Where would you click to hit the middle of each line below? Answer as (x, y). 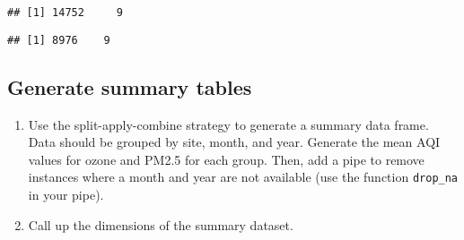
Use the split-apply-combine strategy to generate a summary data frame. (228, 124)
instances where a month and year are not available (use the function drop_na (243, 177)
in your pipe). (66, 194)
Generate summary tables (130, 86)
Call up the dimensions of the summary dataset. (161, 224)
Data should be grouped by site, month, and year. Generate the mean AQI (234, 142)
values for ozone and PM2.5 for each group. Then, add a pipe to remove (226, 159)
